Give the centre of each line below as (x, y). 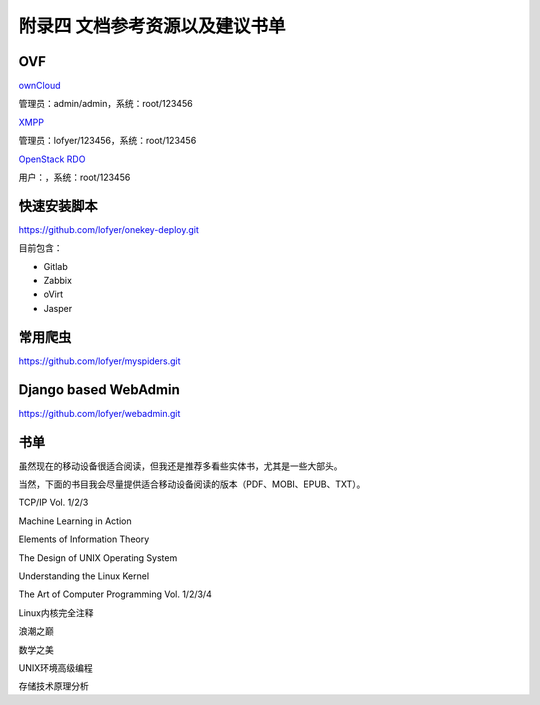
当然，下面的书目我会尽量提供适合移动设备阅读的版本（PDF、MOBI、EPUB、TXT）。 (192, 484)
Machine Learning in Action (75, 521)
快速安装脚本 (58, 205)
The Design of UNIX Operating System (98, 557)
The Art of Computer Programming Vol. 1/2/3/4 (115, 594)
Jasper (58, 308)
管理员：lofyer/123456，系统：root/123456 (107, 141)
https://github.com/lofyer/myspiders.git (99, 361)
